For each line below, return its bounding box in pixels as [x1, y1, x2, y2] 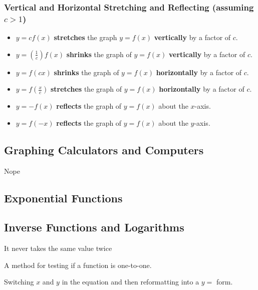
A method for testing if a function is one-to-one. [4, 259, 152, 270]
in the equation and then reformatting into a [62, 276, 199, 287]
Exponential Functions [4, 190, 123, 205]
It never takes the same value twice [4, 243, 112, 253]
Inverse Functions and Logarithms [4, 219, 184, 235]
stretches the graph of [50, 84, 122, 94]
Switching [4, 276, 34, 287]
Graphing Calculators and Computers [4, 142, 204, 157]
